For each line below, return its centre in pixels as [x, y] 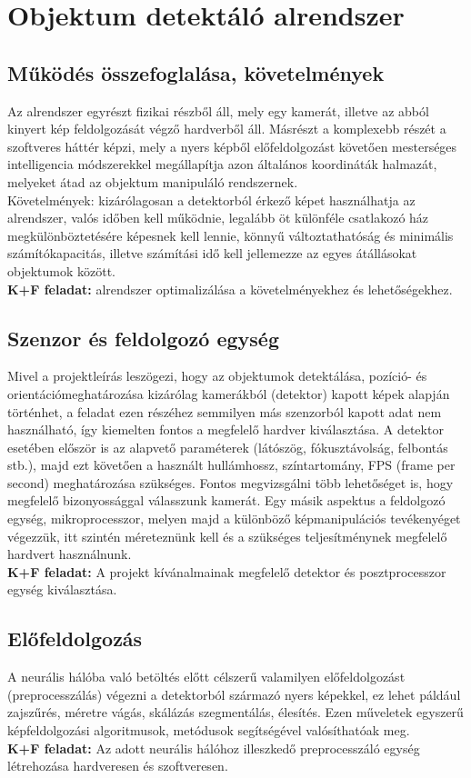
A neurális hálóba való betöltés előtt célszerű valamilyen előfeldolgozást [206, 677]
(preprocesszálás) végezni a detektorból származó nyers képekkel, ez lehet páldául [234, 694]
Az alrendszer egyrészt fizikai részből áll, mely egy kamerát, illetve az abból [218, 110]
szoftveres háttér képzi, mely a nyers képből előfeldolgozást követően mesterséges [232, 146]
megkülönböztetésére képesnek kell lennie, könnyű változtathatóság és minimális [230, 235]
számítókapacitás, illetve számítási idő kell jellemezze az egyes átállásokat [212, 253]
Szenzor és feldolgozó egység [143, 338]
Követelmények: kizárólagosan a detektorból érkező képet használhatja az [211, 199]
